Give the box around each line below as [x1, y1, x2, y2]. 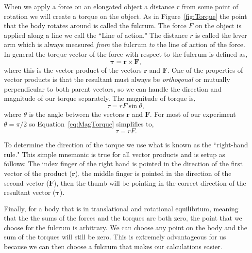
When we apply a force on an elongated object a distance [4, 1, 174, 11]
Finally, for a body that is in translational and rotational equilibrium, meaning [4, 203, 238, 213]
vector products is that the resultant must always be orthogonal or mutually [4, 74, 230, 84]
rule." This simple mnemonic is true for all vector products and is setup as [4, 149, 225, 159]
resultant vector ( [4, 187, 56, 197]
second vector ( [4, 177, 49, 188]
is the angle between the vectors [29, 109, 124, 119]
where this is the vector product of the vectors [4, 64, 142, 75]
